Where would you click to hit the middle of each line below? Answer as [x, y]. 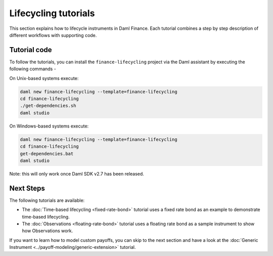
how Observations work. [48, 231]
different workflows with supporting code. [53, 35]
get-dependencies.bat [47, 154]
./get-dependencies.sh [48, 106]
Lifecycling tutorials [52, 13]
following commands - [33, 69]
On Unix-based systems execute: [44, 78]
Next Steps [27, 188]
